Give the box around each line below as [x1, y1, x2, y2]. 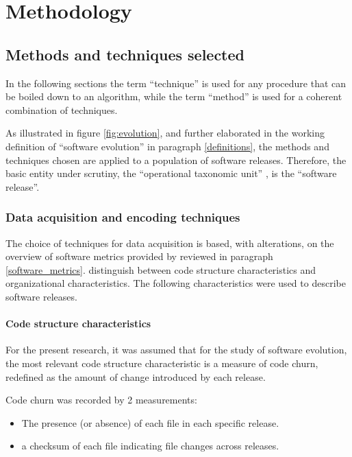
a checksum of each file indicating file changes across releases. [21, 438, 279, 453]
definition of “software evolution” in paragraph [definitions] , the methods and [5, 139, 329, 153]
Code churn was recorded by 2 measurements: [5, 392, 197, 407]
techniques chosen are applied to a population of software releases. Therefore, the [5, 152, 347, 167]
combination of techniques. [5, 102, 118, 117]
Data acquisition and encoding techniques [5, 209, 240, 226]
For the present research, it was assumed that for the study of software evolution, [5, 342, 347, 357]
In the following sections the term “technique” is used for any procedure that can [5, 75, 347, 90]
